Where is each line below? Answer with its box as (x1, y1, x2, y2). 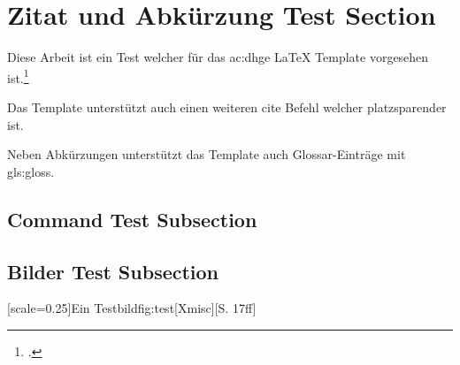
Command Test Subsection (7, 205, 257, 232)
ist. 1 (7, 65, 29, 87)
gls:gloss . (7, 162, 55, 180)
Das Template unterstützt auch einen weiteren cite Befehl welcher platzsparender (7, 97, 447, 116)
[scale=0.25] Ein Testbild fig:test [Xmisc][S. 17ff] (7, 299, 257, 317)
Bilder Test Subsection (7, 257, 219, 285)
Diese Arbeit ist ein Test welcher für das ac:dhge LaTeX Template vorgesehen (7, 48, 429, 66)
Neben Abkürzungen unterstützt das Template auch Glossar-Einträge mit (7, 145, 406, 163)
